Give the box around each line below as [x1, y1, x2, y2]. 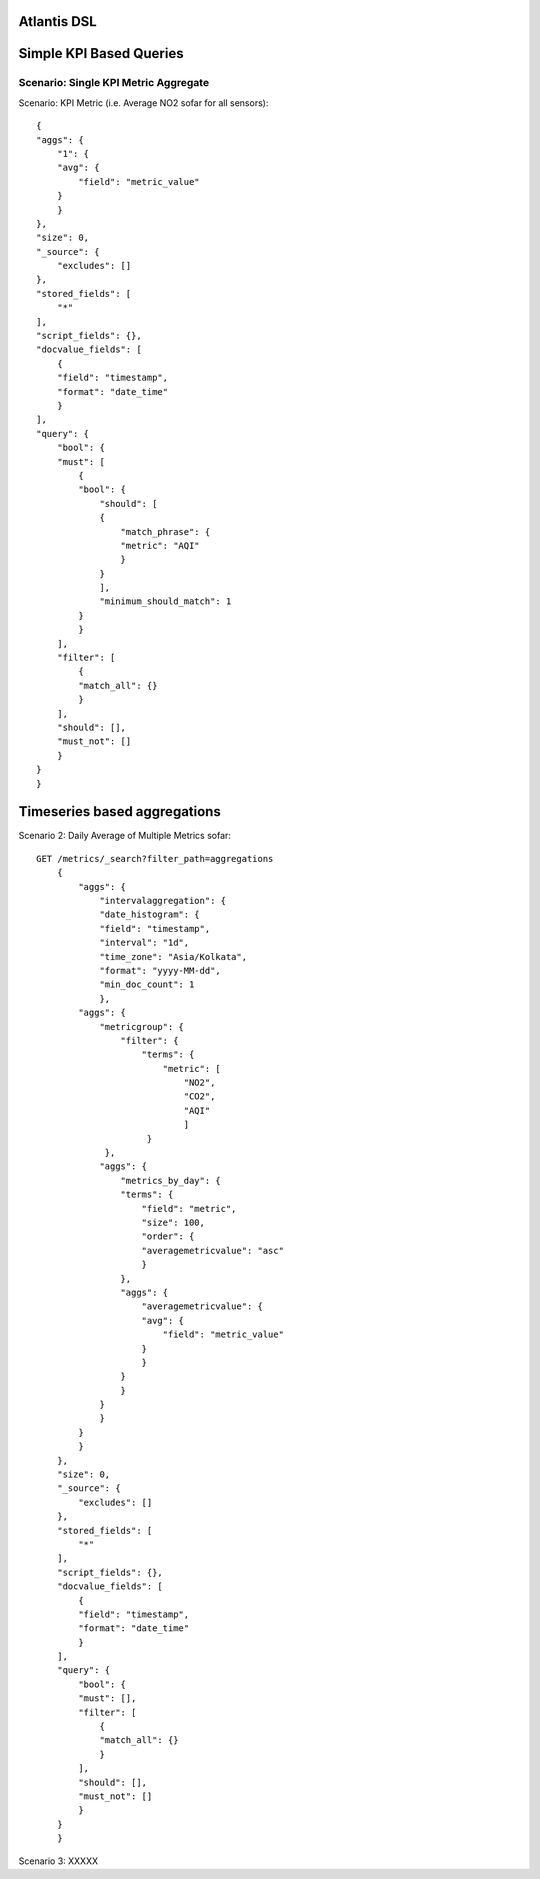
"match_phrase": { [120, 526, 211, 537]
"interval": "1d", [99, 937, 190, 949]
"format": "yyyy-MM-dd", [99, 965, 222, 976]
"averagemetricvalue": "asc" [141, 1245, 285, 1256]
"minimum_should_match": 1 [99, 596, 232, 607]
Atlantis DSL [18, 13, 97, 30]
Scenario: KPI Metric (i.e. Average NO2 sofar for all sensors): [18, 96, 269, 109]
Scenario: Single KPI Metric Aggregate [18, 76, 210, 90]
